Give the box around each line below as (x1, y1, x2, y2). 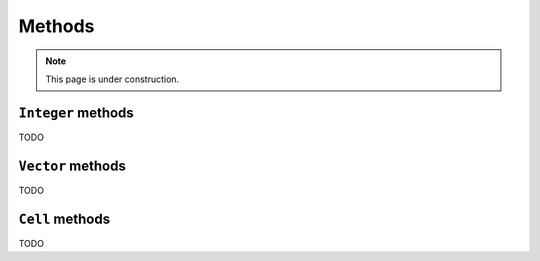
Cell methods (18, 210, 110, 227)
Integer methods (18, 104, 134, 121)
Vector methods (18, 157, 127, 174)
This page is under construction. (45, 73, 180, 85)
